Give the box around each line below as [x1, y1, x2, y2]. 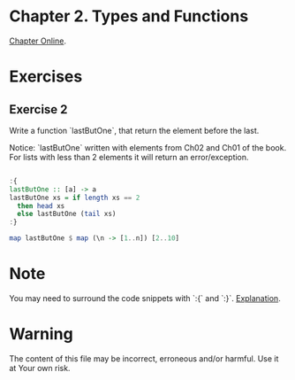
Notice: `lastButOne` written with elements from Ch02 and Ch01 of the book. [9, 142, 287, 152]
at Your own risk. [9, 362, 71, 373]
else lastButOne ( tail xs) [17, 210, 117, 219]
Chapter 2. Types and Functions [9, 6, 249, 27]
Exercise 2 [9, 102, 68, 117]
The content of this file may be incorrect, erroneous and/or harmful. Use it [9, 353, 279, 364]
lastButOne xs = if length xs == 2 [9, 193, 140, 202]
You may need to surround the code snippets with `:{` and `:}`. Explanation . [9, 293, 281, 303]
